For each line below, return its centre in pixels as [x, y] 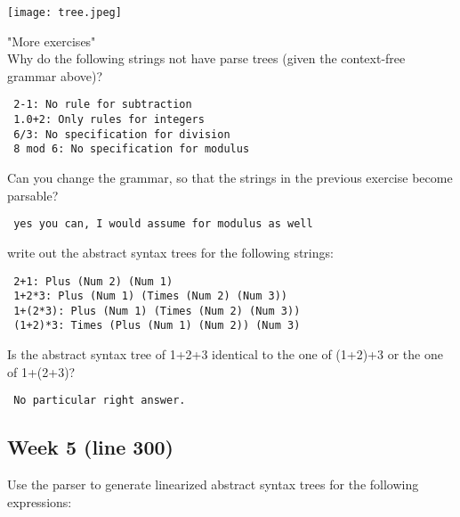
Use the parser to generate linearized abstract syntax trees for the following [213, 484]
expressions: [40, 501]
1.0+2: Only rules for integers [109, 120]
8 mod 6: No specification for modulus [132, 149]
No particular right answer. [100, 401]
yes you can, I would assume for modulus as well [163, 224]
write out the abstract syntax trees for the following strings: [170, 252]
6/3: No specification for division [122, 134]
